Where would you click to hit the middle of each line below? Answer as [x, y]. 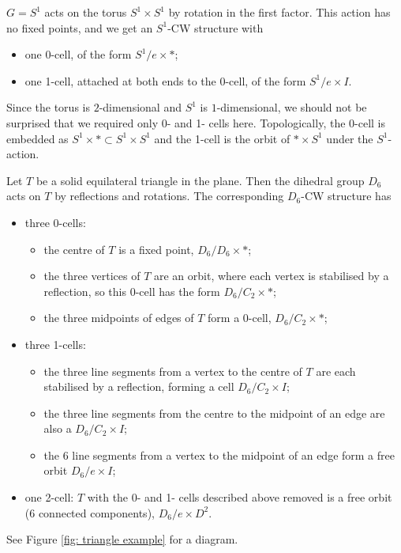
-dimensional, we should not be [292, 107]
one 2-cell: [49, 497]
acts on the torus [86, 12]
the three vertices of [92, 276]
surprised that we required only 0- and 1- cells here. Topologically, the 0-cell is [196, 122]
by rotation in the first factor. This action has [279, 12]
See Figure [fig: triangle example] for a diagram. [122, 539]
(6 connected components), [90, 512]
